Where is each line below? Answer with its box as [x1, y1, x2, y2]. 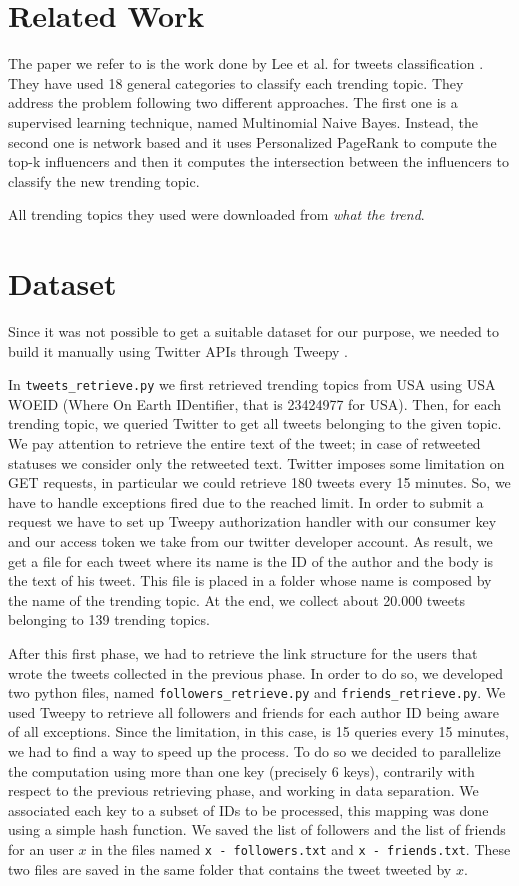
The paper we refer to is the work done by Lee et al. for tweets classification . [8, 53, 484, 74]
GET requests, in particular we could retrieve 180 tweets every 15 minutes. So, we [8, 472, 511, 493]
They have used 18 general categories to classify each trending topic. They [8, 72, 464, 93]
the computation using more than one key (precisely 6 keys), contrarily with [8, 760, 475, 781]
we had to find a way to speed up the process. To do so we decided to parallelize [8, 741, 501, 761]
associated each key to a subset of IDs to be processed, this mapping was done [8, 799, 489, 820]
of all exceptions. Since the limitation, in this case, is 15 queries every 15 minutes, [8, 721, 510, 742]
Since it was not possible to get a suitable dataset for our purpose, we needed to [8, 321, 499, 341]
